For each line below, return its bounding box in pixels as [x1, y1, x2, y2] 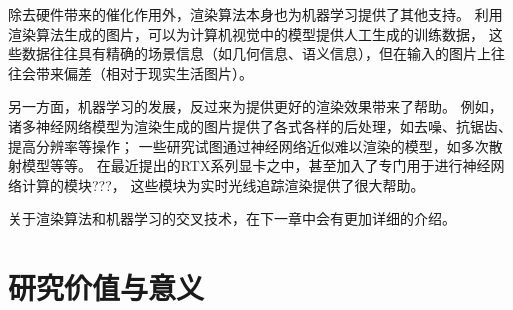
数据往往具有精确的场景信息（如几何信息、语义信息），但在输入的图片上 [21, 43, 491, 64]
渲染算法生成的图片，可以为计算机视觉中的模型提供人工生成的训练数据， [8, 23, 484, 44]
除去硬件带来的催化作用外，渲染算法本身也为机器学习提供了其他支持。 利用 [8, 4, 503, 24]
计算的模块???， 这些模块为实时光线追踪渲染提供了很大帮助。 [21, 174, 425, 195]
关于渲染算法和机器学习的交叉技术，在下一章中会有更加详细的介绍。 [8, 208, 456, 229]
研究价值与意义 [8, 267, 205, 308]
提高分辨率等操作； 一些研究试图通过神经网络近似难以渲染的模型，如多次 [8, 135, 489, 156]
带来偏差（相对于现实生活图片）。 [35, 62, 253, 83]
